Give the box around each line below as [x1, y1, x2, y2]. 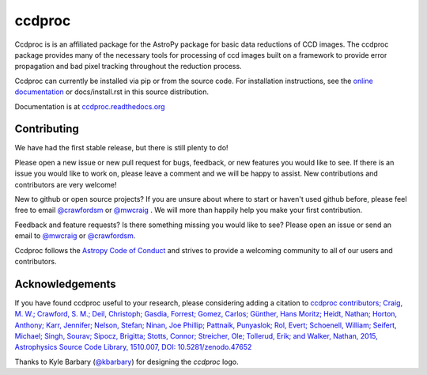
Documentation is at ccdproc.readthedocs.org [14, 101, 165, 111]
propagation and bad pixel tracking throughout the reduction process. [14, 62, 242, 71]
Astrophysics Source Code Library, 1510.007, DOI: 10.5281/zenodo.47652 [14, 343, 252, 352]
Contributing [14, 123, 79, 136]
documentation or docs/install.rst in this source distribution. [14, 87, 210, 97]
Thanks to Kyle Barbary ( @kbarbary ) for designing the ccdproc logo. [14, 357, 239, 366]
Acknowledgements [14, 277, 116, 290]
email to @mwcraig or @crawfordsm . [14, 231, 136, 241]
